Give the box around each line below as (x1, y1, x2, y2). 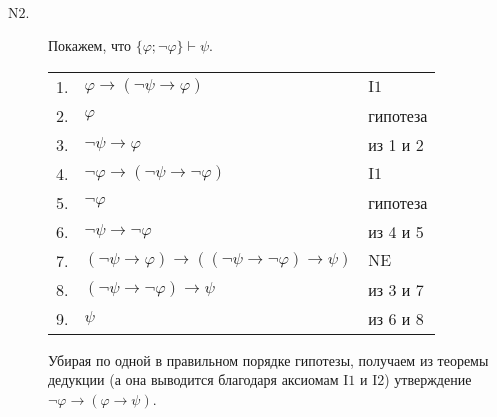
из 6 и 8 (368, 306, 424, 330)
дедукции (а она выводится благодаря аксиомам (48, 369, 339, 390)
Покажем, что (48, 35, 132, 56)
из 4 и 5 (368, 219, 424, 243)
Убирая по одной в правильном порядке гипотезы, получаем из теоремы (48, 349, 489, 370)
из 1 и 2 (368, 132, 424, 156)
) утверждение (384, 369, 472, 390)
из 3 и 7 (368, 277, 424, 301)
